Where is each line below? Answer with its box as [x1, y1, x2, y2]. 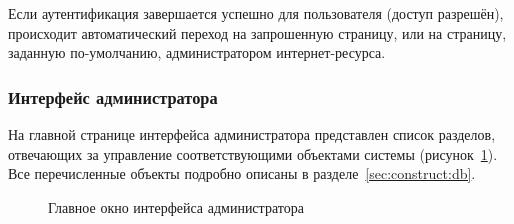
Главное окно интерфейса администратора [48, 196, 304, 217]
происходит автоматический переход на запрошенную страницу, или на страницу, [8, 22, 507, 43]
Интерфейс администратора [8, 84, 218, 109]
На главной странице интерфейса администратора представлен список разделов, [8, 124, 496, 144]
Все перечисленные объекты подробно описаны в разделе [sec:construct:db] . [8, 163, 476, 184]
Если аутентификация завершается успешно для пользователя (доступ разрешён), [8, 3, 504, 23]
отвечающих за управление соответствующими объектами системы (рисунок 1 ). [8, 143, 498, 164]
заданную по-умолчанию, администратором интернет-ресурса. [8, 42, 386, 63]
